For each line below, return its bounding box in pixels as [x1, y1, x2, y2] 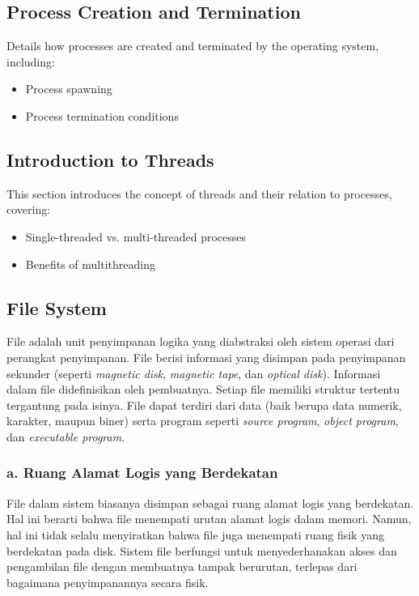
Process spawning [25, 80, 112, 97]
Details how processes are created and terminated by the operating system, [6, 37, 379, 54]
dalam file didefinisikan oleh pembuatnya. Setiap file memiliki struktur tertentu [6, 381, 400, 398]
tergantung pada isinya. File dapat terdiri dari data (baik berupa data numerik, [6, 396, 402, 413]
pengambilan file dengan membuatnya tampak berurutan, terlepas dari [6, 558, 358, 575]
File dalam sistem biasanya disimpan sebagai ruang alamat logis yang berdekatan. [6, 494, 414, 511]
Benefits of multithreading [25, 255, 155, 272]
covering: [6, 201, 51, 218]
